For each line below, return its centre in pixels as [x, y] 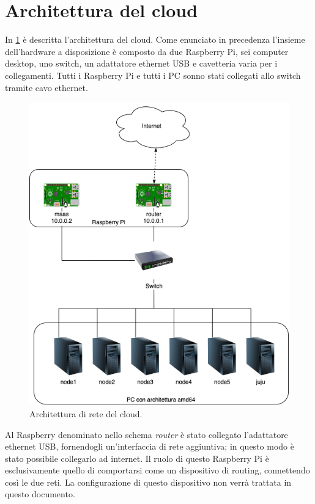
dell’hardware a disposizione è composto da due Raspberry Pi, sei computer [147, 51]
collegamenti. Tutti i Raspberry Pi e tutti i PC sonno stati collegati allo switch [153, 75]
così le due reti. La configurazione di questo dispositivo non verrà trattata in [148, 482]
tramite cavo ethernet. [46, 87]
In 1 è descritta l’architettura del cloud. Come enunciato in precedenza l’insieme [155, 39]
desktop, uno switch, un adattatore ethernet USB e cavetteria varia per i [141, 63]
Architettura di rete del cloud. [86, 413]
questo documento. [40, 494]
